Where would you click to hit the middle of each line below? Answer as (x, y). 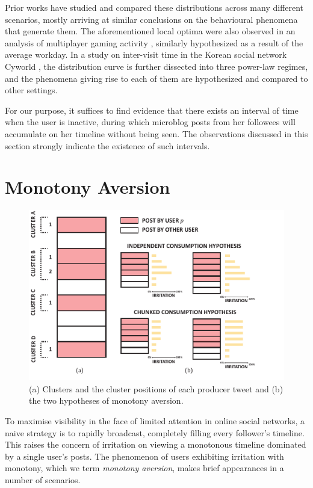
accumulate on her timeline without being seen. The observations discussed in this (156, 133)
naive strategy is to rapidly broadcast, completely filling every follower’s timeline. (155, 432)
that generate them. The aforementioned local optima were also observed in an (150, 31)
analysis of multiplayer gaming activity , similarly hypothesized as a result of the (154, 42)
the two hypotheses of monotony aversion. (106, 400)
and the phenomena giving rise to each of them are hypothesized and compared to (156, 78)
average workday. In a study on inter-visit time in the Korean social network (146, 54)
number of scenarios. (43, 479)
